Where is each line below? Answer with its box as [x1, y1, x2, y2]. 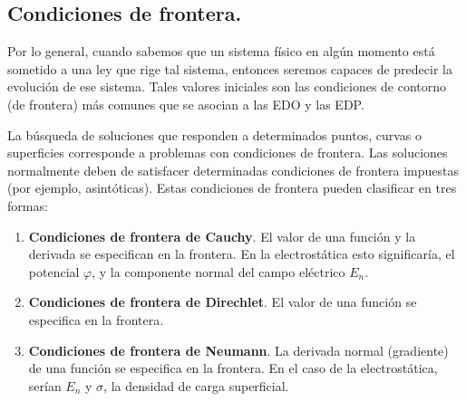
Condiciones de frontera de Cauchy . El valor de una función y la [28, 226, 416, 245]
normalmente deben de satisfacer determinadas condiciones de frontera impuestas [7, 160, 460, 179]
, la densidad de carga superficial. [103, 376, 289, 395]
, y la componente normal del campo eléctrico [92, 262, 345, 281]
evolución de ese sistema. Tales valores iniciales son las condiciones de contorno [7, 77, 447, 96]
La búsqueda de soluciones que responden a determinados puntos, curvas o [7, 125, 422, 144]
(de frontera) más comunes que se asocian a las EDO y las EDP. [7, 94, 364, 113]
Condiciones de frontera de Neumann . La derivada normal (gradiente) [28, 340, 449, 359]
